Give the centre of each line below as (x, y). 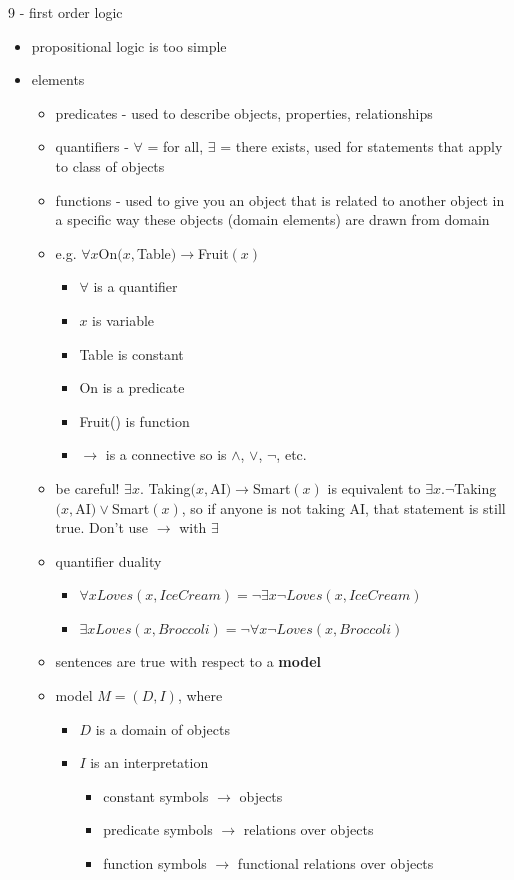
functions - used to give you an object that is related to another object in (280, 199)
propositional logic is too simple (129, 45)
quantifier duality (108, 560)
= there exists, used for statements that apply (361, 146)
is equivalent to (374, 487)
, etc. (291, 454)
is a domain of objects (162, 728)
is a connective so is (166, 454)
